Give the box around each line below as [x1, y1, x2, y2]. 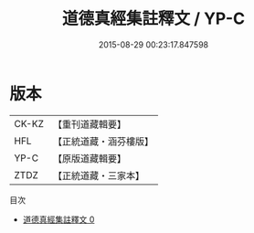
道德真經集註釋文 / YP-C [62, 8, 245, 29]
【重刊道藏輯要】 [52, 118, 126, 131]
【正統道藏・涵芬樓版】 [52, 134, 153, 147]
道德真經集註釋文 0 [22, 214, 95, 225]
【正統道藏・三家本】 [52, 169, 144, 182]
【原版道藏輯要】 [52, 152, 126, 164]
